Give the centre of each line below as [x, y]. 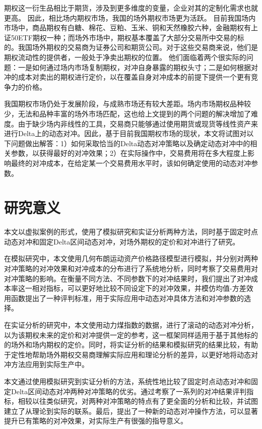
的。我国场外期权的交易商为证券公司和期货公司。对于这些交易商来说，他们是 [131, 47]
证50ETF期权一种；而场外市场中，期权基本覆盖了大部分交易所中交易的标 [124, 37]
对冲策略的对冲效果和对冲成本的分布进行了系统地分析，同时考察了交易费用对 [131, 268]
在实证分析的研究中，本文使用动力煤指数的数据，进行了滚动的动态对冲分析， [131, 324]
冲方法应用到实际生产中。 [46, 364]
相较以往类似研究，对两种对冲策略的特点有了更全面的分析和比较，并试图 [138, 401]
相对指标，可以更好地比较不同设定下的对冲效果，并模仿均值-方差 [139, 288]
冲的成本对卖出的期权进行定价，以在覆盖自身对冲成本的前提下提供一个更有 [127, 77]
